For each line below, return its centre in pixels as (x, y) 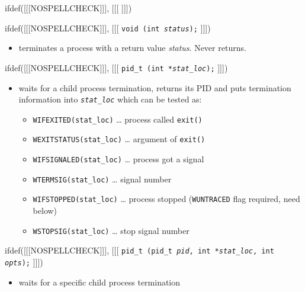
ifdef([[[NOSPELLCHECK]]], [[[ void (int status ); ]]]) (108, 28)
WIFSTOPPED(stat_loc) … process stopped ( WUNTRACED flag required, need (166, 199)
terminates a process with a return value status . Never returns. (132, 48)
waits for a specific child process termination (99, 282)
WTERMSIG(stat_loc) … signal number (102, 179)
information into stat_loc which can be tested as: (110, 99)
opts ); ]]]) (24, 261)
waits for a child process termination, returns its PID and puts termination (155, 87)
